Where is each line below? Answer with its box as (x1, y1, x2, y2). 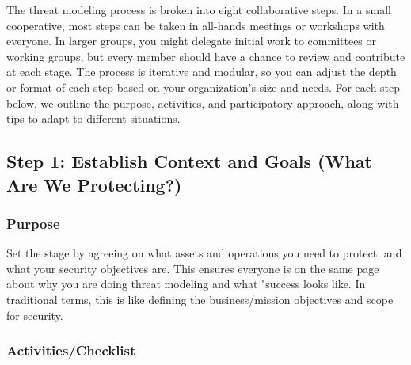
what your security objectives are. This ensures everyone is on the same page (6, 260, 379, 276)
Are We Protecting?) (6, 172, 182, 196)
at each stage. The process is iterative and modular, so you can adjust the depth (6, 63, 397, 80)
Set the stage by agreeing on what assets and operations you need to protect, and (6, 245, 402, 261)
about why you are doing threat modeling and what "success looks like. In (6, 276, 366, 292)
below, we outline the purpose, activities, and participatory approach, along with (6, 94, 399, 111)
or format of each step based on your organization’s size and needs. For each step (6, 78, 401, 95)
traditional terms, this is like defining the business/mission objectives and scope (6, 291, 394, 307)
